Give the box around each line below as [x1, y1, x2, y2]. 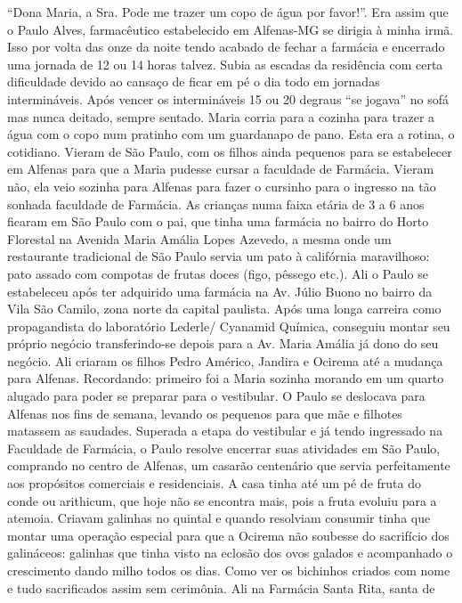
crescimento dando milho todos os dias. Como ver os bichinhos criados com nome [7, 561, 450, 579]
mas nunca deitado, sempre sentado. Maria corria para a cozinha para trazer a [7, 107, 435, 126]
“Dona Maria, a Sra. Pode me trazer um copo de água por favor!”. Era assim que [7, 3, 449, 20]
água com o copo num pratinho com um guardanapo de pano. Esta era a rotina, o [7, 125, 455, 143]
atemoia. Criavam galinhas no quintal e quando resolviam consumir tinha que [7, 509, 431, 527]
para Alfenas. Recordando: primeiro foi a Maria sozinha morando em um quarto [7, 369, 444, 387]
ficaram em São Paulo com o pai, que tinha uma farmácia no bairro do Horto [7, 212, 429, 231]
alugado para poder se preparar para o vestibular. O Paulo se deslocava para [7, 387, 426, 405]
